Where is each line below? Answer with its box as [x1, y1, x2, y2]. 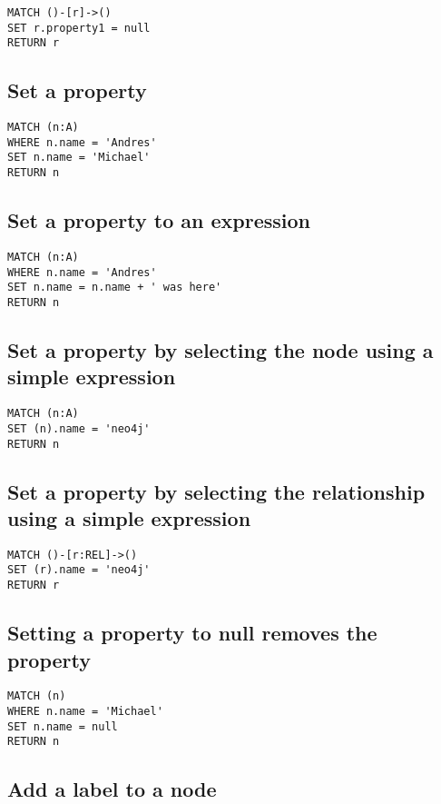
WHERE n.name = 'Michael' [7, 705, 163, 718]
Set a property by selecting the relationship [7, 477, 426, 505]
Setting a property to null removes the [7, 619, 377, 647]
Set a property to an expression [7, 206, 310, 234]
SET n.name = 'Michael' [7, 151, 151, 164]
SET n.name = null [7, 720, 118, 733]
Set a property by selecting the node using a [7, 336, 434, 364]
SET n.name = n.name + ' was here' [7, 281, 222, 294]
